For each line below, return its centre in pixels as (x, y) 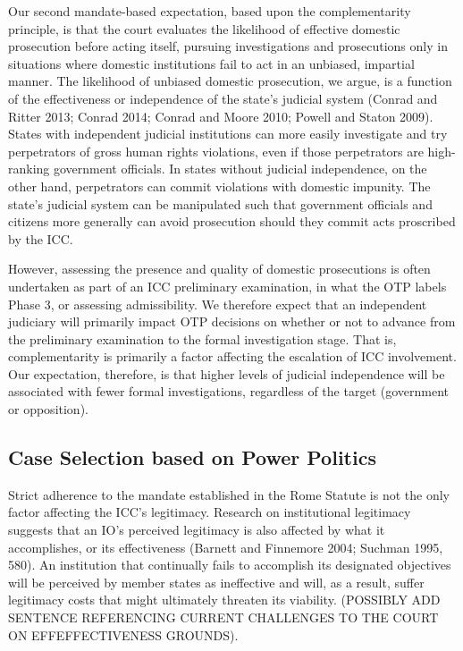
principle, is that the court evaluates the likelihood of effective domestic (204, 28)
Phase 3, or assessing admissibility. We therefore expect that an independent (218, 304)
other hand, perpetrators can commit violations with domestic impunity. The (219, 186)
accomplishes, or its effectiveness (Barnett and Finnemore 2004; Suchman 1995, (226, 547)
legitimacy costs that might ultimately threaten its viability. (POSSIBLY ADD (224, 600)
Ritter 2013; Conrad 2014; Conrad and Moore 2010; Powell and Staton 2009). (221, 116)
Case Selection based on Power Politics (192, 457)
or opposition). (48, 409)
